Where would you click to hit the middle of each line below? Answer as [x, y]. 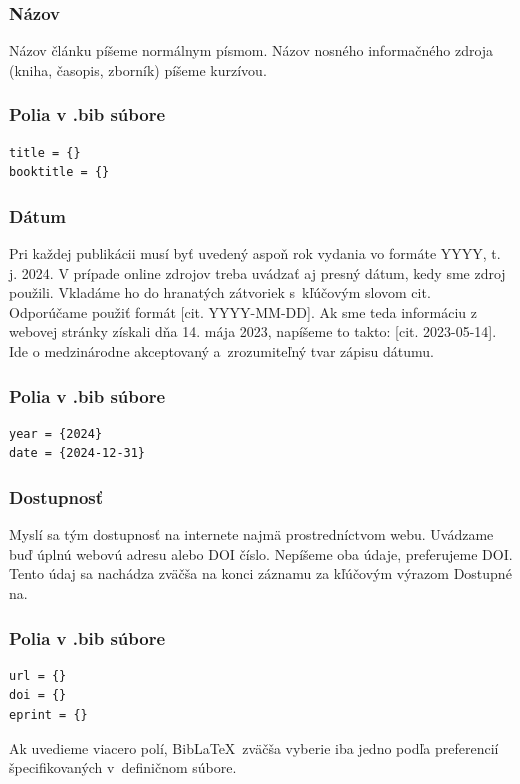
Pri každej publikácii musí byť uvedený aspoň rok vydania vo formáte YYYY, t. [255, 253]
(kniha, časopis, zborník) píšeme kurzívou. [138, 69]
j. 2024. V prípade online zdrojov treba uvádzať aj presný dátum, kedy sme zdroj [257, 272]
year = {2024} [56, 433]
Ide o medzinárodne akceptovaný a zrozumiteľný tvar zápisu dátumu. [221, 351]
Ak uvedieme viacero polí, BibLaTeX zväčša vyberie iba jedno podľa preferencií [254, 747]
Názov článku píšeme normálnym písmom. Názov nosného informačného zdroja [251, 50]
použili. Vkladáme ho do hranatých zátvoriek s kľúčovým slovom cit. [220, 292]
